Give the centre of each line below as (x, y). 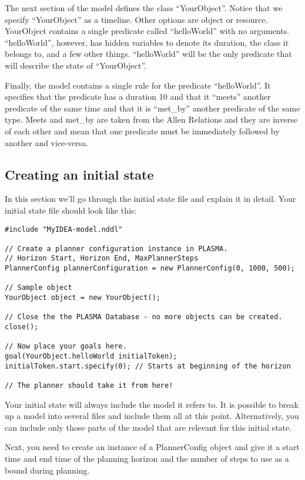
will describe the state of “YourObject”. (76, 65)
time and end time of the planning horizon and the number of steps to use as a (147, 459)
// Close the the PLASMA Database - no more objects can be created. (144, 317)
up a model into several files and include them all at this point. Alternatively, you (152, 416)
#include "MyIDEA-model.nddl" (64, 229)
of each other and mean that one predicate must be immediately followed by (142, 131)
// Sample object (38, 288)
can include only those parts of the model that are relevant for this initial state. (148, 427)
